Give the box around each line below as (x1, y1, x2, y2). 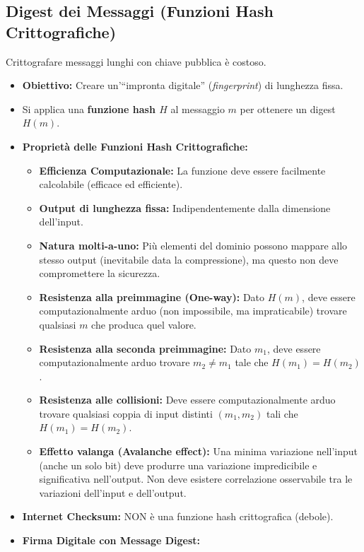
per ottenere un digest (240, 101, 336, 116)
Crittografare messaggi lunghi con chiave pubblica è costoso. (6, 54, 266, 69)
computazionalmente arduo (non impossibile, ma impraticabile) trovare (39, 303, 347, 318)
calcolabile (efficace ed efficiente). (39, 177, 183, 192)
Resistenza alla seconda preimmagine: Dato (39, 341, 252, 356)
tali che (266, 406, 298, 421)
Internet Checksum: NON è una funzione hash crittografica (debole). (22, 509, 334, 524)
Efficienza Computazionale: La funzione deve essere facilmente (39, 163, 326, 177)
